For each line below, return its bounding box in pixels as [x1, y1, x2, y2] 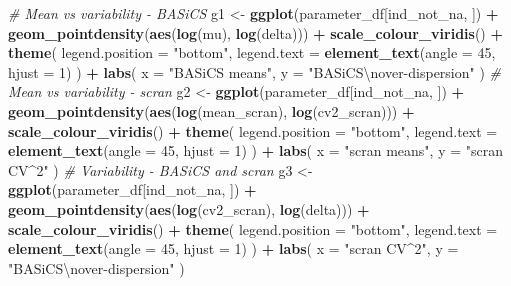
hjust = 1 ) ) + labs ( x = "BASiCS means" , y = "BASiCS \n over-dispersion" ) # [8, 61, 502, 82]
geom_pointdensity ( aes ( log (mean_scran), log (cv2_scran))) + [8, 100, 415, 121]
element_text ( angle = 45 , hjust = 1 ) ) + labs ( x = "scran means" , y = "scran [8, 140, 504, 161]
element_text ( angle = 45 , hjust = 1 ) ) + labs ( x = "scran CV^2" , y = [8, 238, 459, 259]
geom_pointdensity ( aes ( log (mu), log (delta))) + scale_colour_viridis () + [8, 22, 503, 43]
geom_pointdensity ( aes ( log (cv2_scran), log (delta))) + [8, 198, 370, 219]
